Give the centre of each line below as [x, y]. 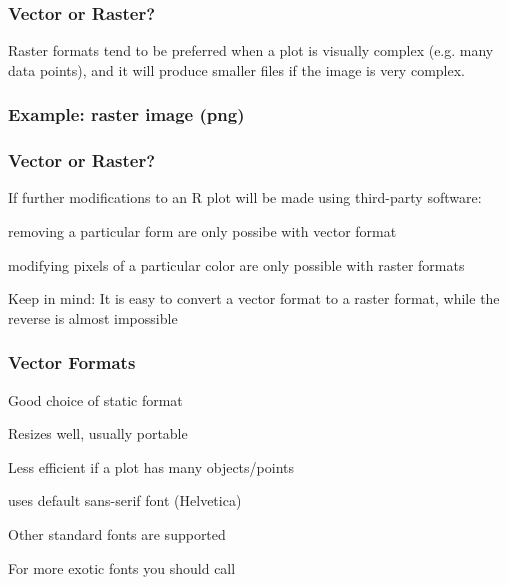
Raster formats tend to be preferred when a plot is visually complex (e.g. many [251, 50]
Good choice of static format [95, 399]
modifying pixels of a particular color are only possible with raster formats [236, 264]
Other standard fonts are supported [117, 534]
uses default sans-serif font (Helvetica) [125, 500]
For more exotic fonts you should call [122, 567]
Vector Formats [72, 362]
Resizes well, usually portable [98, 433]
